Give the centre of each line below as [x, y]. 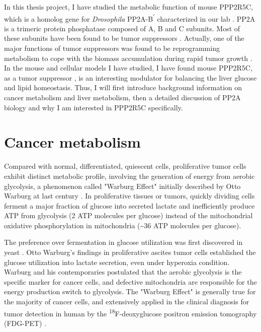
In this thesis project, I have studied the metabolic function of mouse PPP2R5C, [129, 7]
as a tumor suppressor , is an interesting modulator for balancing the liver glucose [130, 77]
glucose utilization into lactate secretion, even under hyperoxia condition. [117, 262]
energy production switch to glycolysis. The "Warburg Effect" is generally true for [130, 291]
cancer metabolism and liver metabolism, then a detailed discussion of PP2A [122, 97]
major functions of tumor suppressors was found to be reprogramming [112, 48]
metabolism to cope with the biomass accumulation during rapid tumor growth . [128, 58]
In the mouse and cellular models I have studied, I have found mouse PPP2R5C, [128, 68]
